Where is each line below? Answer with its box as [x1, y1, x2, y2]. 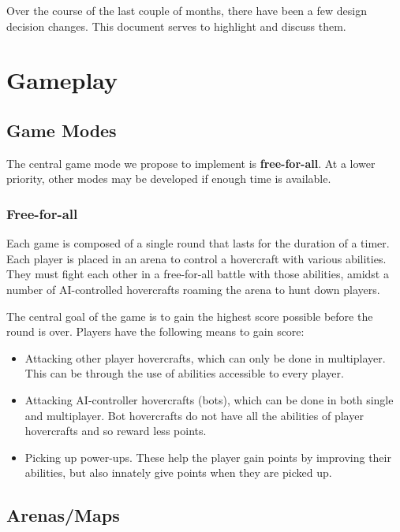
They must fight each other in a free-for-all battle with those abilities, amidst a [6, 266, 389, 282]
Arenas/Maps [6, 503, 120, 527]
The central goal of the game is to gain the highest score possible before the [6, 307, 373, 324]
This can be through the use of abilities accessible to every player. [24, 365, 344, 381]
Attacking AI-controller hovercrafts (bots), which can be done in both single [24, 391, 394, 407]
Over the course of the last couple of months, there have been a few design [6, 2, 367, 18]
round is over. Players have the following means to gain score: [6, 323, 305, 340]
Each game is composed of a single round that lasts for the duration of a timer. [6, 235, 390, 251]
